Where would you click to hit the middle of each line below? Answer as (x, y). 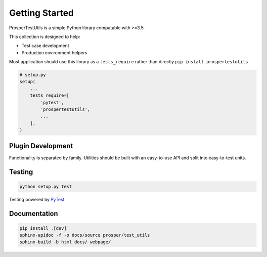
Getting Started (42, 13)
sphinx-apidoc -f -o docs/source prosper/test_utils (85, 235)
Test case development (45, 46)
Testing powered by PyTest (37, 199)
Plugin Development (41, 146)
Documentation (34, 213)
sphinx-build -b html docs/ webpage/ (65, 242)
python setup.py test (46, 186)
